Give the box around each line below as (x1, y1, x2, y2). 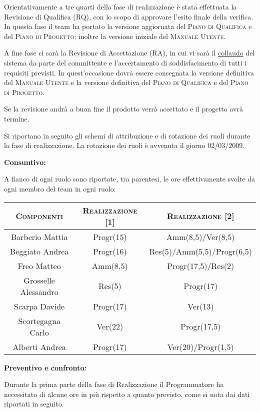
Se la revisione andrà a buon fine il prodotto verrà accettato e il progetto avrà (4, 103, 243, 114)
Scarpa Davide (14, 300, 65, 312)
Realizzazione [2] (166, 210, 234, 221)
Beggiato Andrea (9, 245, 69, 257)
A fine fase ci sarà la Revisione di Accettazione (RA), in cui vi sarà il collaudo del (4, 47, 255, 58)
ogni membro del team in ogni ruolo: (4, 183, 116, 193)
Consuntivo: (4, 156, 46, 167)
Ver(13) (187, 300, 214, 312)
